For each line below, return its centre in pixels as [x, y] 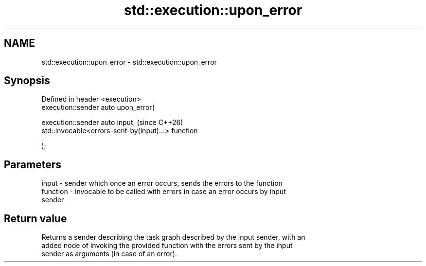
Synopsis [27, 81]
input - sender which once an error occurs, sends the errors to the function [162, 183]
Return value [35, 218]
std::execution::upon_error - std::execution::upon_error [129, 62]
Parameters [33, 164]
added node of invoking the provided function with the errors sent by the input [167, 246]
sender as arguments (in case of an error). [109, 254]
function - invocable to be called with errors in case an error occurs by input [164, 192]
